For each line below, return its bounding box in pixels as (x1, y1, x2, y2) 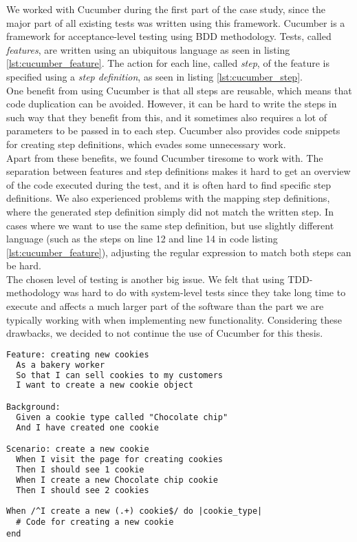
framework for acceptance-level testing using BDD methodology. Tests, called (6, 29, 332, 43)
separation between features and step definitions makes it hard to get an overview (6, 164, 351, 178)
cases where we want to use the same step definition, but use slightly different (6, 218, 334, 232)
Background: (6, 402, 61, 412)
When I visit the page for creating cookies (16, 455, 223, 465)
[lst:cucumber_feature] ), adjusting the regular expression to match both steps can (6, 244, 351, 259)
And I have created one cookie (16, 422, 159, 432)
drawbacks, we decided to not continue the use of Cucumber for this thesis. (6, 326, 323, 340)
